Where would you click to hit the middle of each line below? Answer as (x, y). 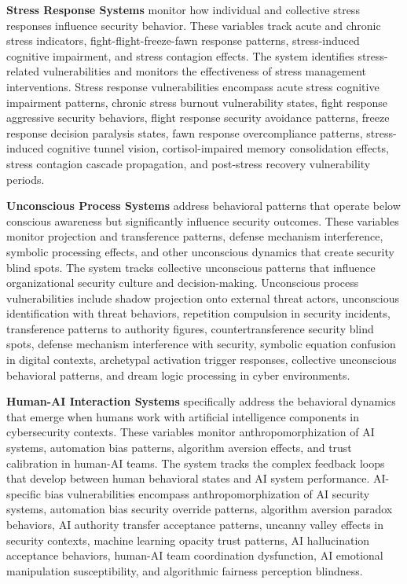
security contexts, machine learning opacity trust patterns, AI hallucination (188, 540)
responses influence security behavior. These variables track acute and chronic (194, 25)
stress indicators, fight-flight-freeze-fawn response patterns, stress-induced (183, 40)
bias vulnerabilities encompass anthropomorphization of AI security (207, 493)
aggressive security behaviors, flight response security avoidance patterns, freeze (198, 118)
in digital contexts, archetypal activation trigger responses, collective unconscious (202, 360)
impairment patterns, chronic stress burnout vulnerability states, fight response (197, 102)
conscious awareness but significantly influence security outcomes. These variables (203, 220)
